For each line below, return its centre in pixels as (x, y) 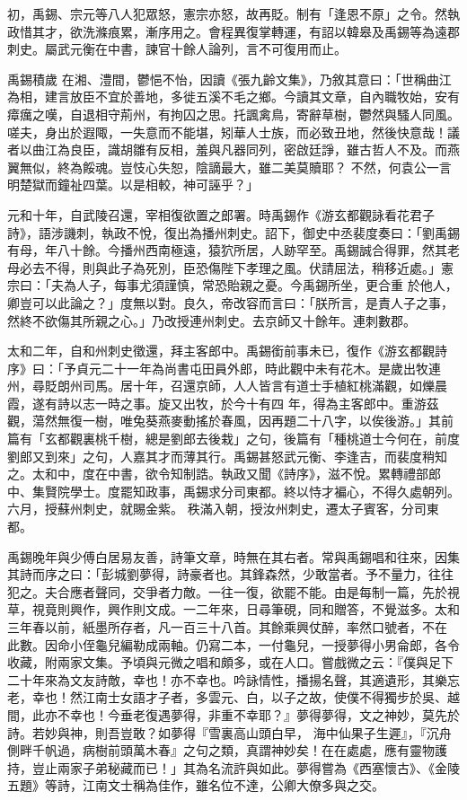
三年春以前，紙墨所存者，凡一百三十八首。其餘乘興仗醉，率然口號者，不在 (227, 627)
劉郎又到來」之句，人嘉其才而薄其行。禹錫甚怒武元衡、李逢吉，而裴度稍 (221, 456)
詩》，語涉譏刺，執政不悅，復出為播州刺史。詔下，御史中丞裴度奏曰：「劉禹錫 (233, 232)
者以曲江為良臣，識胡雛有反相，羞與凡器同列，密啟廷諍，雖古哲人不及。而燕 (233, 149)
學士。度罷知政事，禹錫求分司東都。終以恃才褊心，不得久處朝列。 (264, 491)
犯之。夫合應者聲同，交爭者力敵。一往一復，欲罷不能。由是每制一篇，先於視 (233, 591)
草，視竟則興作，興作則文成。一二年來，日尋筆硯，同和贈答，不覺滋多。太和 (233, 609)
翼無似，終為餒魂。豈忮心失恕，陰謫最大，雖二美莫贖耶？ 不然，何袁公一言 (229, 167)
